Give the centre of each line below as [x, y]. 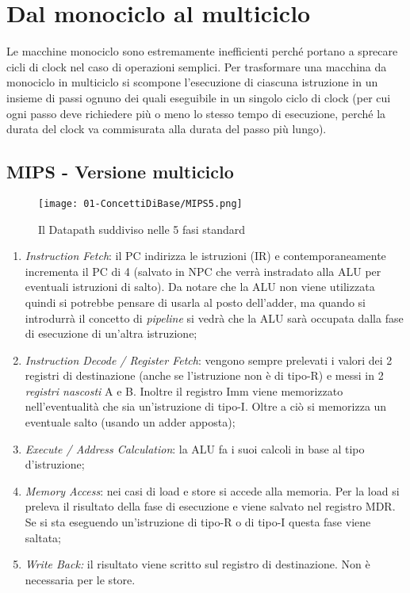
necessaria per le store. [80, 579]
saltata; [43, 537]
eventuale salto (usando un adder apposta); [130, 422]
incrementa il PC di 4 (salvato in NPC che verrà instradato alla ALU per [203, 271]
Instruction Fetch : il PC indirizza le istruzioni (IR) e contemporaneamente [205, 256]
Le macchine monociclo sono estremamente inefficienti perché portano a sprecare [202, 51]
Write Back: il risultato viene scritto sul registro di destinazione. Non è [197, 564]
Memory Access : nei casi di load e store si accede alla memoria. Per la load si [212, 490]
